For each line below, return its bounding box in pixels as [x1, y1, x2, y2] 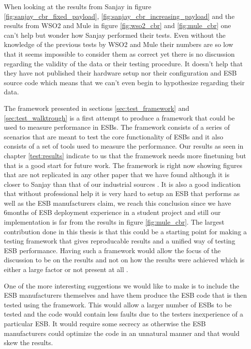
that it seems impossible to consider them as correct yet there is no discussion [4, 48, 235, 59]
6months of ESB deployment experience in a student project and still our [4, 207, 221, 217]
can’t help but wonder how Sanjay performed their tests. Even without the [4, 30, 226, 40]
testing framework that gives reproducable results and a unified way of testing [4, 236, 236, 246]
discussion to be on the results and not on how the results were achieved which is [4, 255, 245, 265]
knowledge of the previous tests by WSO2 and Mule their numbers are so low [4, 39, 234, 49]
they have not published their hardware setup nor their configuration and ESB [4, 68, 237, 78]
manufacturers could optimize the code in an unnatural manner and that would [4, 328, 240, 338]
